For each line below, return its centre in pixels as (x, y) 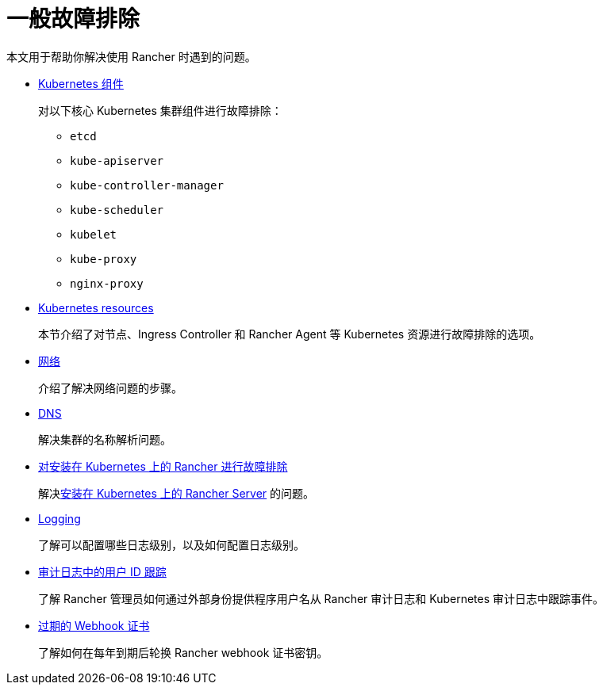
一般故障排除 (73, 19)
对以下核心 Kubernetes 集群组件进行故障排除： (160, 110)
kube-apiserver (117, 160)
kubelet (94, 234)
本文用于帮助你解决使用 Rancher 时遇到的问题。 (131, 56)
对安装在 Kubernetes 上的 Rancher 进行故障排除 (163, 466)
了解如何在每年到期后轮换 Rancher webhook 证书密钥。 (183, 652)
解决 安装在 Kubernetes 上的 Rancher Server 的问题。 (176, 493)
